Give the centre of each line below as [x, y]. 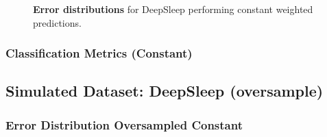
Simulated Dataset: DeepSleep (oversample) [165, 91]
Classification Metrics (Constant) [99, 53]
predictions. [57, 22]
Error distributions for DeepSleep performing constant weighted [173, 9]
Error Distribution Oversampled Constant [124, 124]
